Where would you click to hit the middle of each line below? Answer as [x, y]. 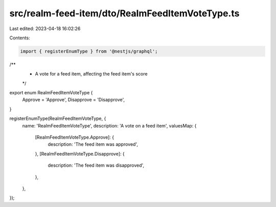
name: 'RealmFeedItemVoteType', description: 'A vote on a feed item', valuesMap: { [109, 125]
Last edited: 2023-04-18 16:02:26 [45, 29]
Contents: [20, 38]
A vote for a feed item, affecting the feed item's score [91, 74]
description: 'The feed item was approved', [93, 144]
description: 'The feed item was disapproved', [96, 165]
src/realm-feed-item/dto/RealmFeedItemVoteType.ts [124, 13]
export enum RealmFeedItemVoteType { [51, 93]
